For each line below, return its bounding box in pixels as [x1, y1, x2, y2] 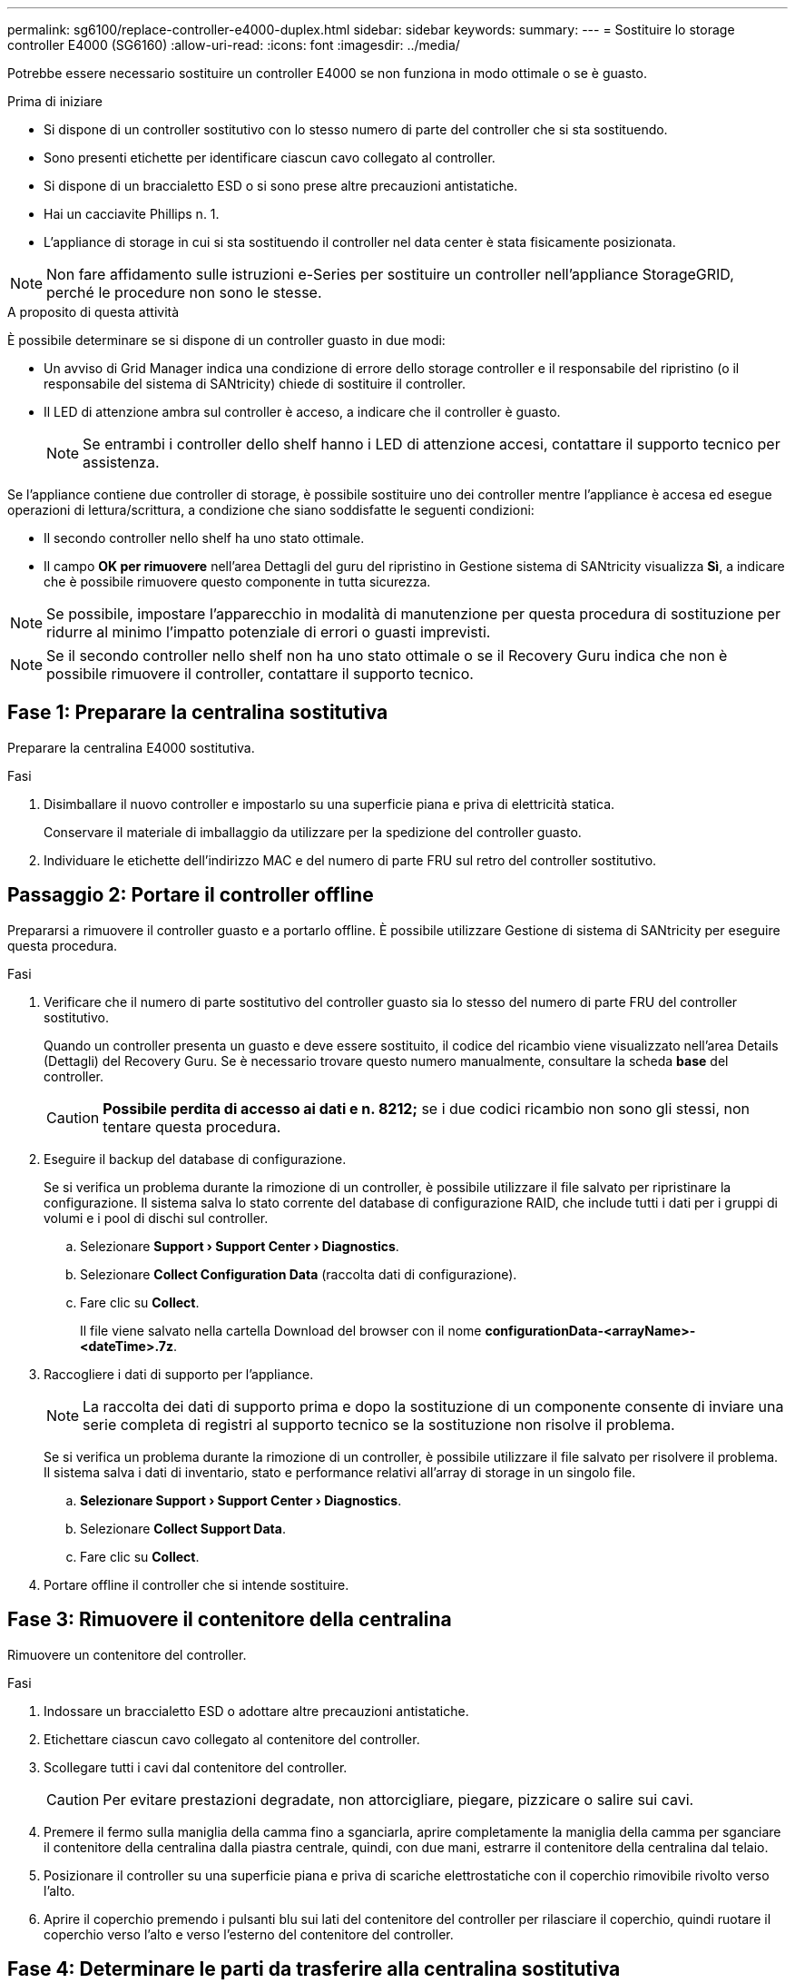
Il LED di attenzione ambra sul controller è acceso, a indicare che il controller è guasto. [44, 404, 561, 419]
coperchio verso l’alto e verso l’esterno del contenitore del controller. [44, 1926, 454, 1942]
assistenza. [83, 453, 160, 471]
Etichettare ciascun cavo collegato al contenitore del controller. [44, 1731, 420, 1747]
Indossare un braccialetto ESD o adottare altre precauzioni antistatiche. [44, 1702, 469, 1719]
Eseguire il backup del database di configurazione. [44, 1150, 347, 1167]
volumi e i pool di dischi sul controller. [44, 1209, 269, 1226]
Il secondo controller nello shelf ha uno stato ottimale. [44, 530, 365, 546]
